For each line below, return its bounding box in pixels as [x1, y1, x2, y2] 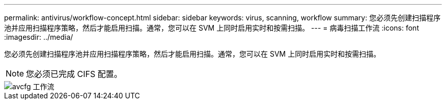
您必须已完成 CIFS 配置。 [26, 69, 122, 79]
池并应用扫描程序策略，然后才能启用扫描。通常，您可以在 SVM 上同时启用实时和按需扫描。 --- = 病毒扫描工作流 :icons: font [4, 23, 419, 32]
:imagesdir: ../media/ [4, 33, 73, 41]
